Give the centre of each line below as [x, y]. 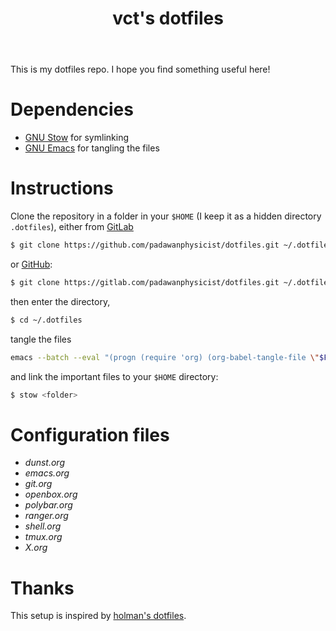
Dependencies [72, 109]
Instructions [62, 188]
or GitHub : [31, 264]
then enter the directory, [60, 301]
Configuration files [90, 434]
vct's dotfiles [168, 18]
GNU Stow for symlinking [76, 138]
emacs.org [47, 473]
